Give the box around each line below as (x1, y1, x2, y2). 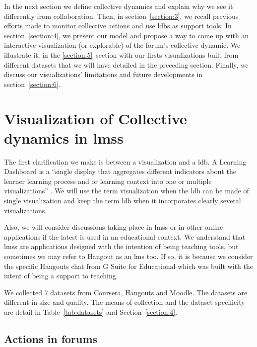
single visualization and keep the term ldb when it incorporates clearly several (4, 195, 241, 206)
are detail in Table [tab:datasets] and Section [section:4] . (4, 306, 178, 317)
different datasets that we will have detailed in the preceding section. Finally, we (4, 59, 249, 70)
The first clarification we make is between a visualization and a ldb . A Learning (4, 156, 247, 167)
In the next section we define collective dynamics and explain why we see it (4, 1, 233, 11)
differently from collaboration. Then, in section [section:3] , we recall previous (4, 10, 239, 21)
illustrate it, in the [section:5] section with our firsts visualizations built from (4, 49, 239, 60)
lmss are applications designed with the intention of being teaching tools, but (4, 241, 239, 252)
